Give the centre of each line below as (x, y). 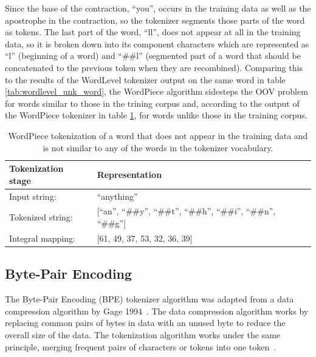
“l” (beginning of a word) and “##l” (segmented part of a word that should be (153, 56)
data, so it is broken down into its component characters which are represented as (157, 43)
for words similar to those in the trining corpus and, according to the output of (152, 103)
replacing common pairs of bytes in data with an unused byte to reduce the (145, 323)
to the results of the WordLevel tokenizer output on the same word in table (145, 79)
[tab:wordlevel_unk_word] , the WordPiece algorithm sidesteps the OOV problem (156, 91)
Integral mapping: (42, 238)
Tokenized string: (41, 217)
